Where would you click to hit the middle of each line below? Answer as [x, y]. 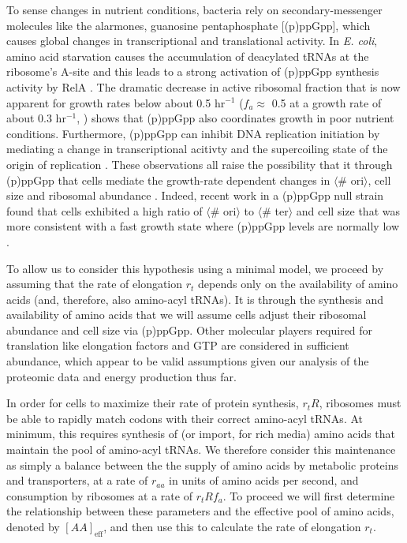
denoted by [33, 526]
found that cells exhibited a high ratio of [105, 210]
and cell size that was [348, 210]
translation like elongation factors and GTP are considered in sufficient [178, 345]
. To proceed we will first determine [309, 495]
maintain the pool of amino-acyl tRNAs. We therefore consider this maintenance [201, 449]
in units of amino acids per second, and [264, 480]
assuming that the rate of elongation [95, 284]
